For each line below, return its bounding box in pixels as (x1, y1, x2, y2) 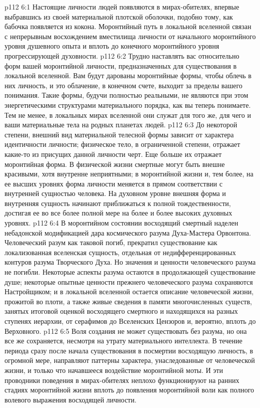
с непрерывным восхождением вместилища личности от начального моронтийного (4, 31, 256, 41)
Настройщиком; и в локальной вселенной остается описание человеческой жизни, (4, 286, 254, 297)
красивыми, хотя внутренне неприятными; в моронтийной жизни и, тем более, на (4, 168, 253, 179)
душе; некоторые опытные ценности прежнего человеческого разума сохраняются (4, 276, 253, 287)
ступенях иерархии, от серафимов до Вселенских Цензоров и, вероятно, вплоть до (4, 316, 256, 326)
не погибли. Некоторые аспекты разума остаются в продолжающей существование (4, 267, 255, 277)
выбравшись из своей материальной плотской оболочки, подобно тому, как (4, 11, 233, 22)
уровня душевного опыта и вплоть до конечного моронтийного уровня (4, 41, 219, 51)
